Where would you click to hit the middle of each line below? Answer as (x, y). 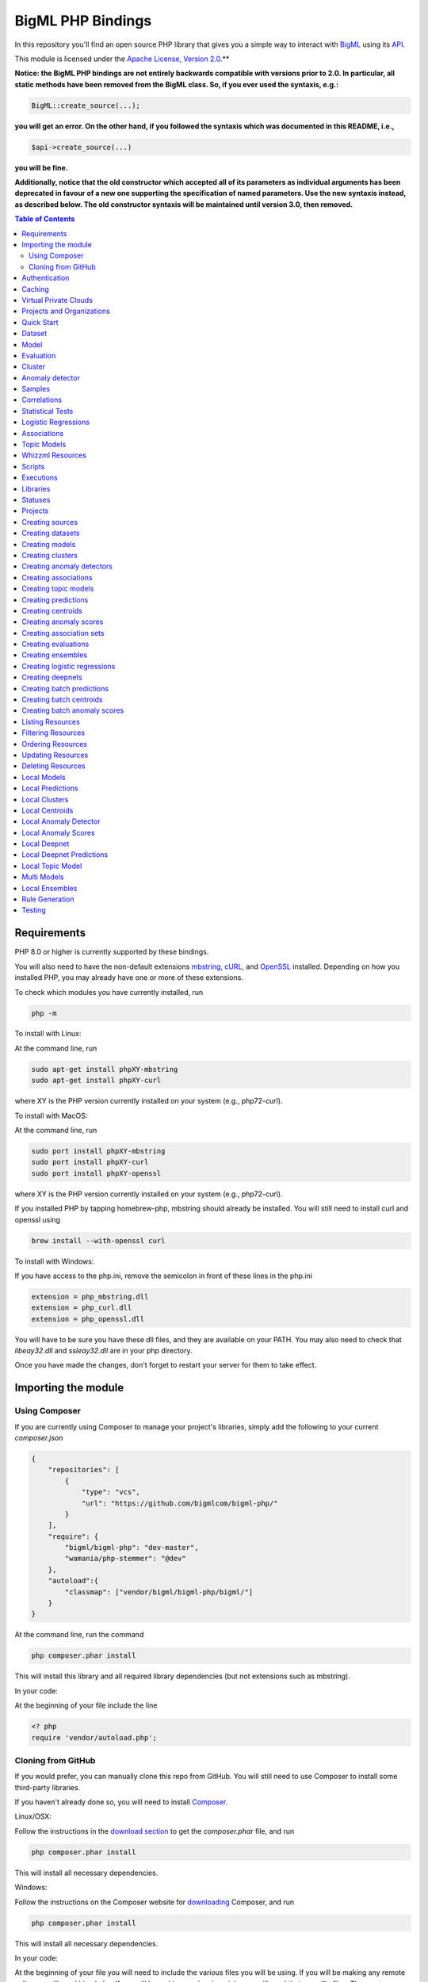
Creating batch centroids (62, 700)
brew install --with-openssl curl (98, 1240)
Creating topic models (58, 589)
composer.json (39, 1437)
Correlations (42, 400)
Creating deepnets (52, 677)
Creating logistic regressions (69, 666)
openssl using (38, 1219)
